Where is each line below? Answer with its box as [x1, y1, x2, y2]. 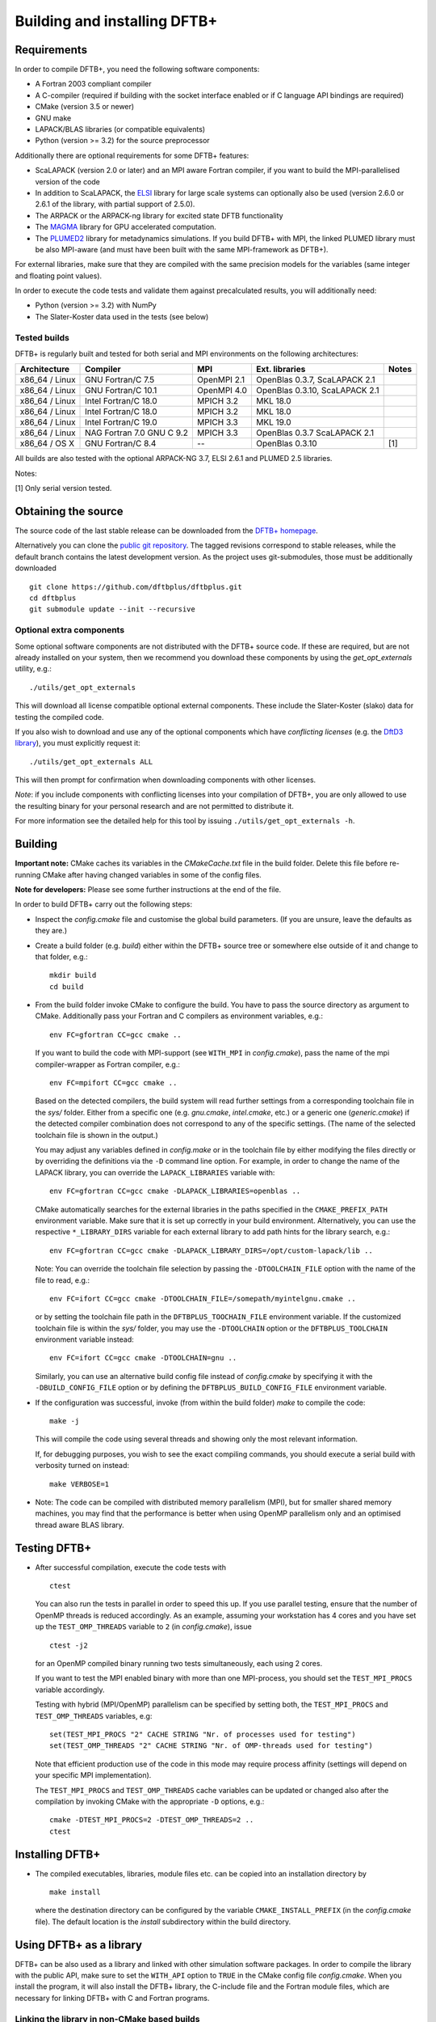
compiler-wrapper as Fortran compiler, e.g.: [35, 1060, 181, 1069]
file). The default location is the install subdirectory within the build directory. [35, 1917, 291, 1927]
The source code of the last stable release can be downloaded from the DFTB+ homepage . [15, 526, 318, 535]
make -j [49, 1416, 80, 1426]
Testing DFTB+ [15, 1541, 92, 1555]
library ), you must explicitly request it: [15, 738, 140, 748]
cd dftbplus [29, 594, 77, 603]
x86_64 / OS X [19, 438, 75, 449]
